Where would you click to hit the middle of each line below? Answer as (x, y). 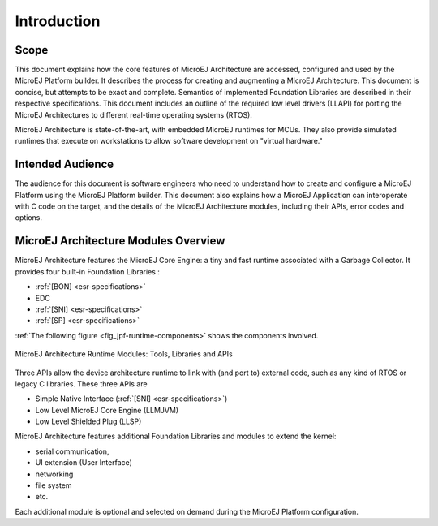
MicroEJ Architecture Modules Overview (120, 241)
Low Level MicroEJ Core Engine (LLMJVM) (107, 410)
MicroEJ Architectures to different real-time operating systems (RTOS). (134, 114)
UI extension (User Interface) (84, 463)
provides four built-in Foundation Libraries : (87, 271)
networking (54, 474)
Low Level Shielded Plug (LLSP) (88, 421)
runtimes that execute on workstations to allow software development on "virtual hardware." (169, 141)
